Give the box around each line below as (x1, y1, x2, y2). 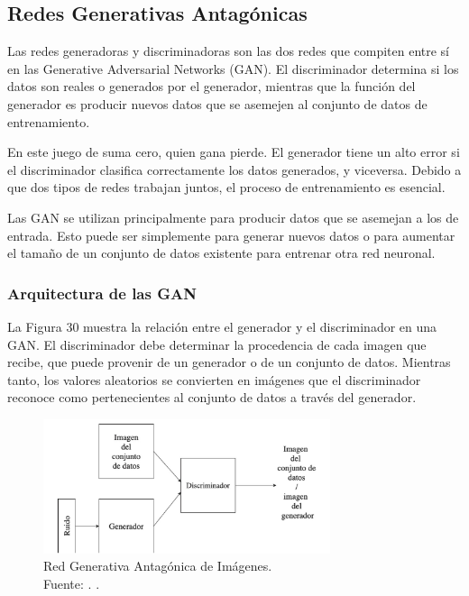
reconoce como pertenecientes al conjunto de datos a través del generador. (7, 388, 417, 407)
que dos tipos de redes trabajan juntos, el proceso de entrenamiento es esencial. (7, 178, 446, 197)
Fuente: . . (43, 573, 100, 592)
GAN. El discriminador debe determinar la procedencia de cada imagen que (7, 335, 427, 353)
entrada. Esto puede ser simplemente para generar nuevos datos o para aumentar (7, 225, 455, 244)
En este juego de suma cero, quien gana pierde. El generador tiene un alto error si (7, 142, 460, 161)
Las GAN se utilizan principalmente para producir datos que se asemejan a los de (7, 207, 459, 226)
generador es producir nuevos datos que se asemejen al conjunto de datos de (7, 94, 428, 113)
